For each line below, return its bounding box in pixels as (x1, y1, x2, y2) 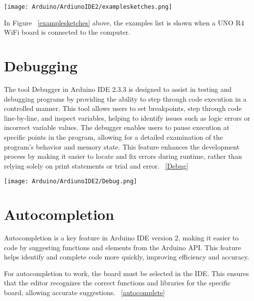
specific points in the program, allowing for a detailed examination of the (4, 131, 223, 142)
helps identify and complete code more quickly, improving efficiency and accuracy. (4, 252, 250, 262)
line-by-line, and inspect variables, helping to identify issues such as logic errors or (4, 112, 251, 123)
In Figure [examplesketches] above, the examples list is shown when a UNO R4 (4, 17, 244, 27)
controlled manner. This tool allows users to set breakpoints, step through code (4, 103, 242, 113)
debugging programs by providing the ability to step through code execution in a (4, 93, 247, 104)
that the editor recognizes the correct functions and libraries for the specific (4, 278, 231, 288)
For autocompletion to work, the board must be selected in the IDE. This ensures (4, 268, 249, 278)
